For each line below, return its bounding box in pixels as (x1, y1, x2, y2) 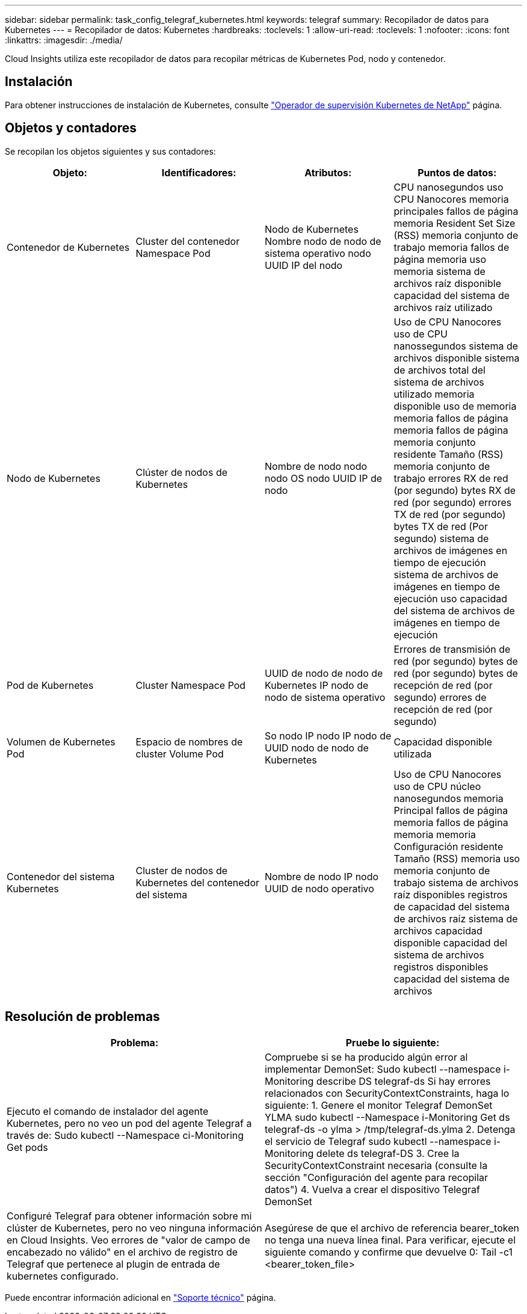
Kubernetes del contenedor (135, 876, 259, 889)
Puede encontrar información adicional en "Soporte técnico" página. (5, 1292, 276, 1303)
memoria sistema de (393, 265, 485, 277)
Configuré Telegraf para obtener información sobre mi (7, 1209, 252, 1222)
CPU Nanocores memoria (393, 193, 509, 205)
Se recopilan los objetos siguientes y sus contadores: (5, 146, 216, 156)
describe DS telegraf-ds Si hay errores (316, 1075, 491, 1087)
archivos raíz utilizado (393, 301, 493, 313)
